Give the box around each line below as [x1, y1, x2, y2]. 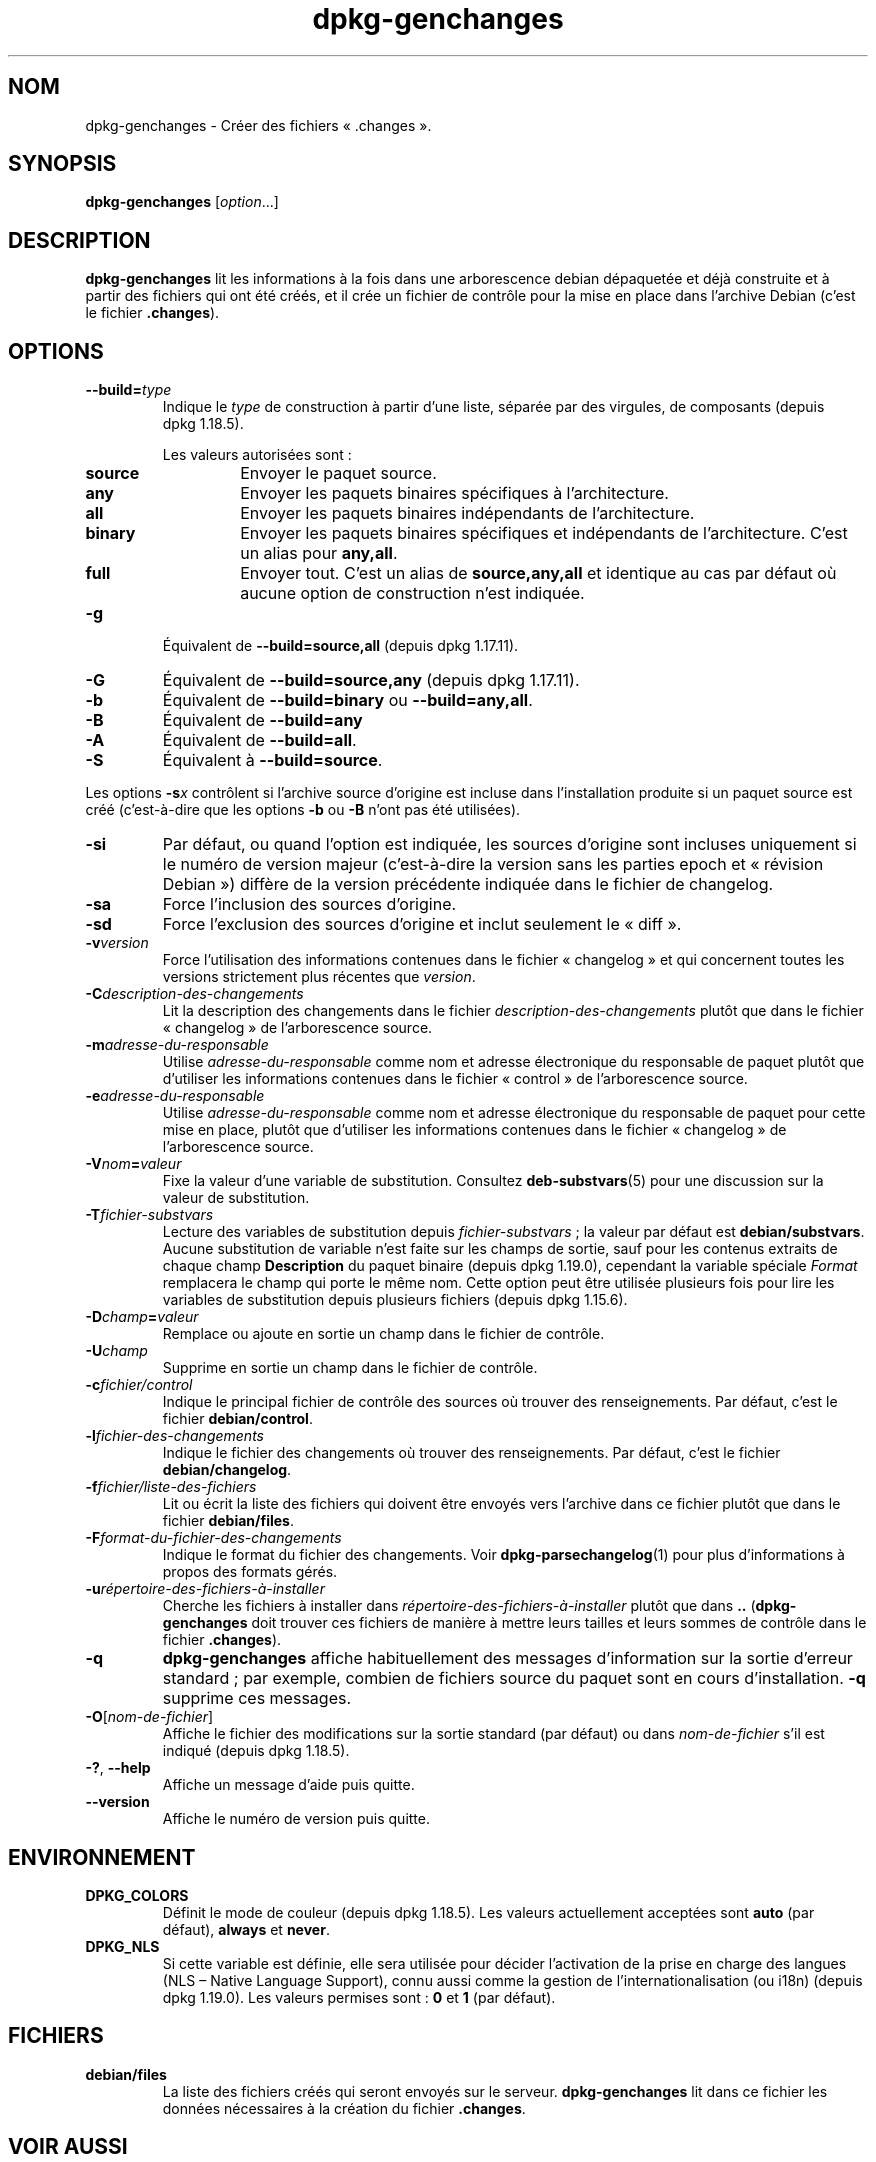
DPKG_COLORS [85, 1886, 189, 1904]
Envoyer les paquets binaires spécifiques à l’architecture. [240, 483, 669, 504]
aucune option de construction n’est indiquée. [240, 583, 585, 604]
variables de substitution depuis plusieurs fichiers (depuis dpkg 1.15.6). [162, 1291, 628, 1309]
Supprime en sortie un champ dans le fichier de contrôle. [162, 1359, 538, 1377]
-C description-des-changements [85, 985, 304, 1003]
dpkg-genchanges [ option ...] [85, 193, 279, 211]
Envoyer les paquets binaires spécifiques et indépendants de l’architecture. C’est [240, 523, 848, 544]
